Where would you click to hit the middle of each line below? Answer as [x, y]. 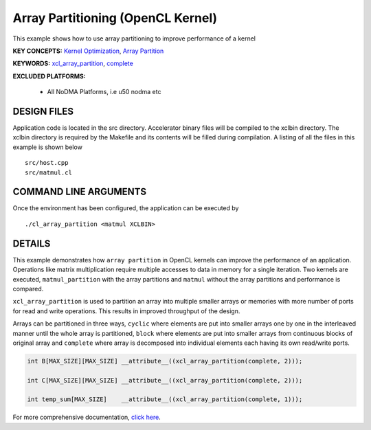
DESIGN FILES [43, 111]
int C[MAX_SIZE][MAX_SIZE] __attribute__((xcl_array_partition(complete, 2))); [165, 380]
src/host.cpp [47, 163]
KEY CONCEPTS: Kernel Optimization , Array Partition [88, 51]
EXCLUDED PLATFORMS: [49, 76]
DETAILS [32, 244]
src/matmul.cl [48, 172]
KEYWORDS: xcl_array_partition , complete [73, 64]
